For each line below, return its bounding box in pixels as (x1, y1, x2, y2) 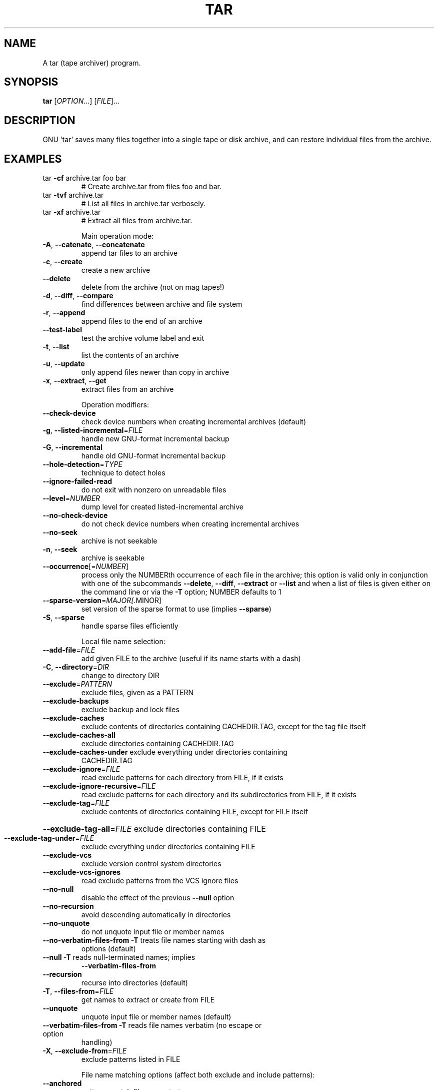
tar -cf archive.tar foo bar (42, 174, 126, 183)
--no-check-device (42, 511, 108, 520)
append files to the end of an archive (81, 317, 202, 326)
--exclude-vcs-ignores (42, 868, 121, 877)
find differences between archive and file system (81, 300, 242, 309)
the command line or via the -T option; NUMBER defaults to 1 (81, 588, 281, 597)
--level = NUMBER (42, 494, 100, 503)
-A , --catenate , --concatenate (42, 240, 145, 249)
